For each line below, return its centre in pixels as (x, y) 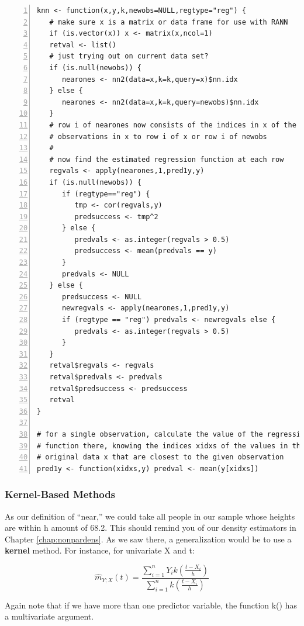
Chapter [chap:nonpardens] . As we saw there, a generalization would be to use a (148, 539)
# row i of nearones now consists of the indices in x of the (173, 125)
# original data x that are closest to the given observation (160, 457)
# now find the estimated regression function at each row (167, 159)
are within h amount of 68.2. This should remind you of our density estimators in (151, 528)
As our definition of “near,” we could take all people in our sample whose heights (150, 516)
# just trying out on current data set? (129, 56)
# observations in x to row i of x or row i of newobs (158, 136)
